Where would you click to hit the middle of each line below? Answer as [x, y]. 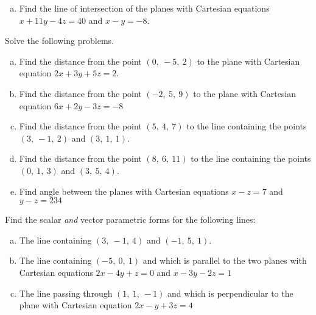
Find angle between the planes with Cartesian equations [124, 191]
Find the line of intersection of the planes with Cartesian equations [144, 8]
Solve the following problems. [60, 41]
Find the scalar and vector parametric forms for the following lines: [130, 219]
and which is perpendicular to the [230, 293]
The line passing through [66, 293]
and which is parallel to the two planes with [225, 260]
